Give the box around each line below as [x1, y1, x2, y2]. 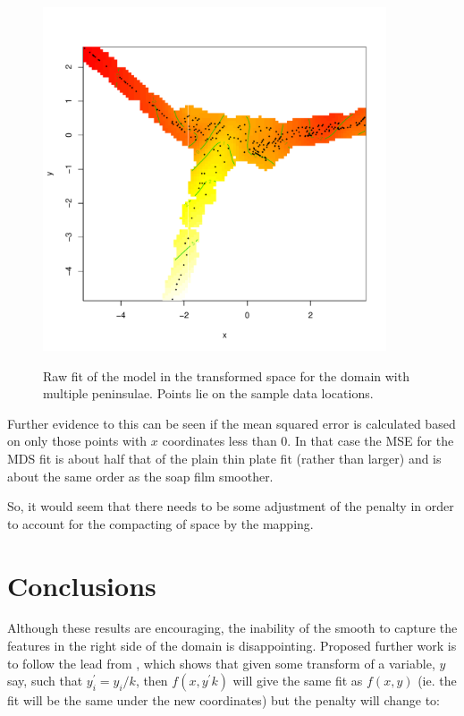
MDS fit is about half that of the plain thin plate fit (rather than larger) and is [7, 448, 442, 467]
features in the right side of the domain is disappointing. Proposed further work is [7, 636, 457, 655]
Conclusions [7, 567, 156, 603]
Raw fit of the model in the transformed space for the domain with [43, 366, 409, 385]
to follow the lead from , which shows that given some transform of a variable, [7, 653, 435, 672]
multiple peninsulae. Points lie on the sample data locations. [43, 384, 374, 403]
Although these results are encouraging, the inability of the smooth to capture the [7, 618, 458, 637]
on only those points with [7, 431, 148, 450]
